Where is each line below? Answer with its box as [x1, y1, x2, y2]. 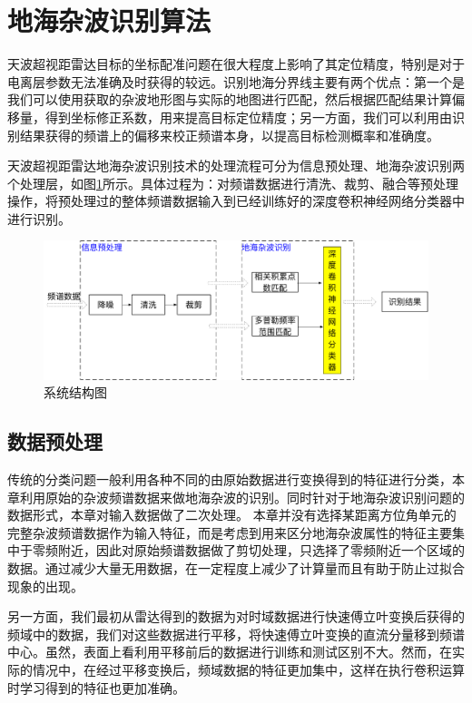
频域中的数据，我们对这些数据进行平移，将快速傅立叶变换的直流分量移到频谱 [7, 624, 465, 643]
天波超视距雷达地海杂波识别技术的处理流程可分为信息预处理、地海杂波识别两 [7, 156, 465, 175]
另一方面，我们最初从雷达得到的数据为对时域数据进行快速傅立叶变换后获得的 [7, 607, 465, 626]
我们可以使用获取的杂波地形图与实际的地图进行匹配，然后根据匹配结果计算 [7, 90, 452, 109]
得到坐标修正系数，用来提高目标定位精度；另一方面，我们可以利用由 [44, 107, 452, 126]
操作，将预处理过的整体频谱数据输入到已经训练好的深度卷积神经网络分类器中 [7, 191, 465, 210]
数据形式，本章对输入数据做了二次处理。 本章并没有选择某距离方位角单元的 [7, 505, 457, 524]
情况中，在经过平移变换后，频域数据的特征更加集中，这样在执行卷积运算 [32, 660, 465, 679]
